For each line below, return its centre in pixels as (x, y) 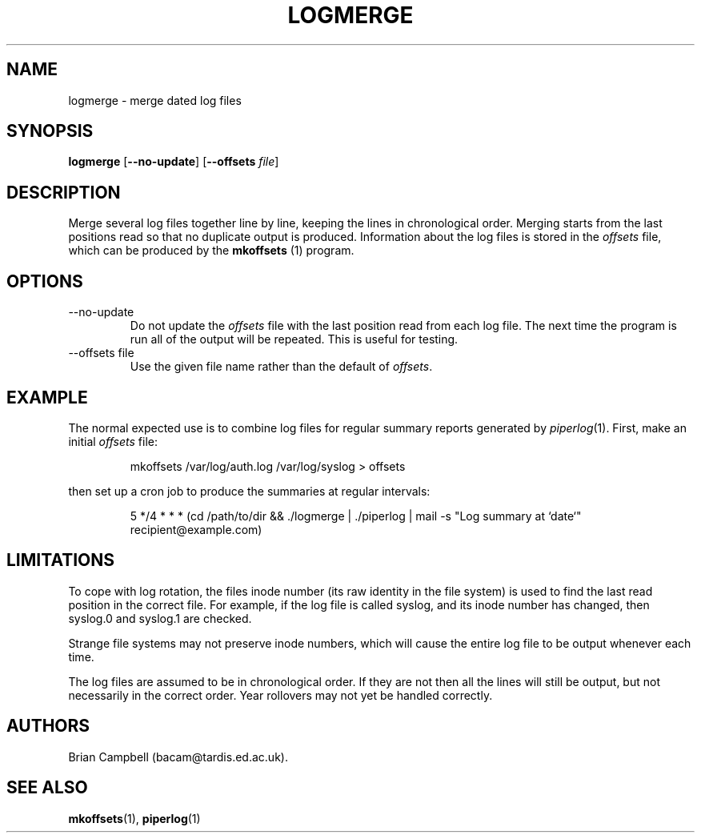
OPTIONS (45, 281)
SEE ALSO (47, 788)
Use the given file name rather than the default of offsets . (281, 367)
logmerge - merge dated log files (155, 100)
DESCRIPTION (64, 192)
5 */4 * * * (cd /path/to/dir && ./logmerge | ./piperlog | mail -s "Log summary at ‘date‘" (356, 516)
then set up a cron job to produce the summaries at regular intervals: (249, 491)
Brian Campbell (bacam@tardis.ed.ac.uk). (178, 757)
